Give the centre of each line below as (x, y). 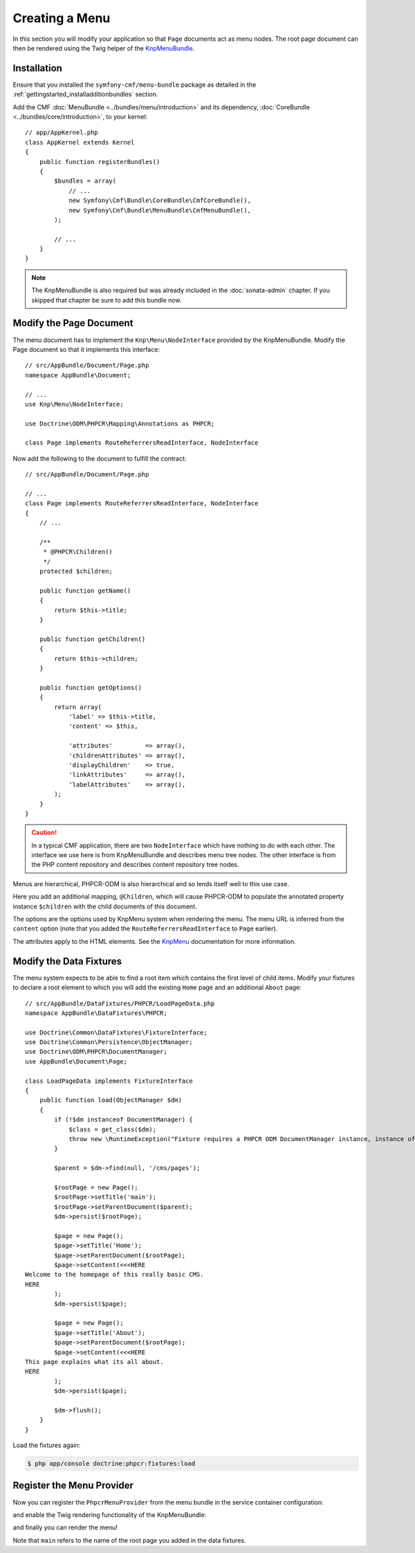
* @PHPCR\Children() (78, 552)
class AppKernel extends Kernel (80, 142)
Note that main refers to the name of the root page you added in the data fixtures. (129, 1540)
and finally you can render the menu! (65, 1527)
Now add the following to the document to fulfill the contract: (100, 458)
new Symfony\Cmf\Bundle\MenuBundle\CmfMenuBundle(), (160, 210)
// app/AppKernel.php (62, 133)
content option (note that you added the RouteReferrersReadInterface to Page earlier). (145, 928)
